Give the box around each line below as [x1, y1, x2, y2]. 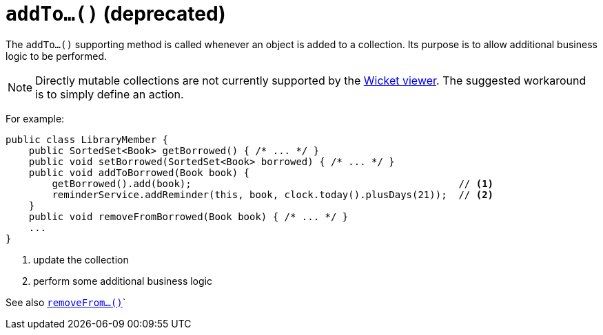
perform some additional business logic [33, 274, 212, 287]
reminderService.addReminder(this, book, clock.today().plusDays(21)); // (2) [52, 188, 494, 200]
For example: [6, 112, 65, 125]
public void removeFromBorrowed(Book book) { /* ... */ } [28, 210, 349, 222]
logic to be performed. [6, 50, 108, 62]
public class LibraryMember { [6, 133, 169, 145]
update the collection [33, 253, 129, 266]
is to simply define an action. [35, 87, 184, 101]
